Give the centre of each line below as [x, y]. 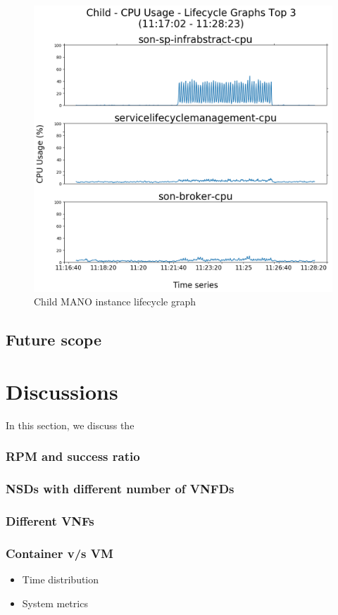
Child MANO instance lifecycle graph [115, 302]
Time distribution [61, 579]
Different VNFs [50, 520]
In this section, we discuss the [70, 425]
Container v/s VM [60, 553]
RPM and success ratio [73, 456]
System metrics [55, 603]
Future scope [54, 340]
